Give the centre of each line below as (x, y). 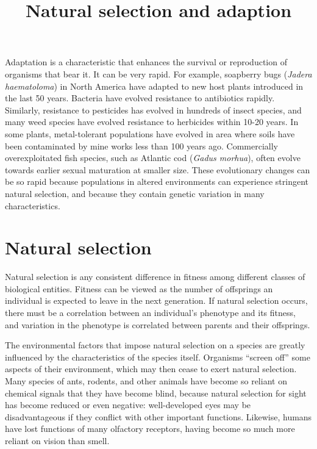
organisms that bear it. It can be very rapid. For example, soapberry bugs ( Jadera (158, 74)
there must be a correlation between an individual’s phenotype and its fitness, (150, 312)
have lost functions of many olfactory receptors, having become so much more (150, 429)
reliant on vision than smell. (57, 440)
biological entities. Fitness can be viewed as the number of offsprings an (139, 288)
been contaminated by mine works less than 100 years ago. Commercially (141, 145)
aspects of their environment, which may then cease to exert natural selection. (151, 369)
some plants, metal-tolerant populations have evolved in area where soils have (150, 133)
